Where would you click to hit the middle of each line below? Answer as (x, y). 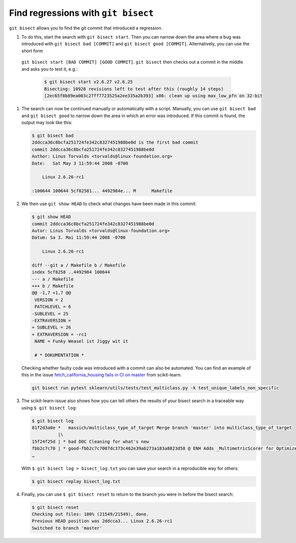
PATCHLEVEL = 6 (53, 307)
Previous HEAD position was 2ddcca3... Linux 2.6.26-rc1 (102, 521)
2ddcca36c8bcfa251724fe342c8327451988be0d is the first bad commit (115, 143)
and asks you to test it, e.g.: (50, 69)
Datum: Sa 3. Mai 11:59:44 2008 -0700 (79, 238)
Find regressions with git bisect (81, 13)
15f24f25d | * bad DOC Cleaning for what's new (90, 441)
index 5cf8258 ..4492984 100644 (71, 272)
